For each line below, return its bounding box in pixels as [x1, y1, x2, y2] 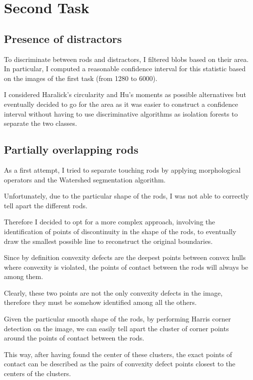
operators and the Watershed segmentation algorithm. [4, 174, 166, 184]
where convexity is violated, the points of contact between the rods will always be [4, 261, 249, 272]
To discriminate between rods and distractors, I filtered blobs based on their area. [4, 54, 249, 64]
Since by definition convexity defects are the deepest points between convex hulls [4, 252, 246, 262]
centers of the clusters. [4, 368, 71, 379]
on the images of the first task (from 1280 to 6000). [4, 73, 158, 83]
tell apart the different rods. [4, 200, 87, 210]
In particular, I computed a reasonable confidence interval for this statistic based [4, 63, 246, 74]
